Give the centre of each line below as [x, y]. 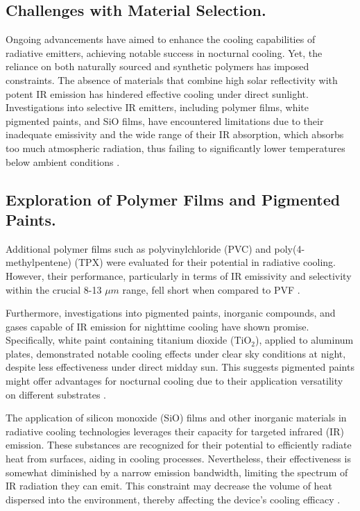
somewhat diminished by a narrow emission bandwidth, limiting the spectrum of [177, 472]
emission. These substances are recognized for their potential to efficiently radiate [179, 445]
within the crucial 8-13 [54, 289]
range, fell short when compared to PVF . [211, 289]
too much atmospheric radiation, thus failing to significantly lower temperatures [175, 148]
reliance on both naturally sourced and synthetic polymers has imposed [157, 66]
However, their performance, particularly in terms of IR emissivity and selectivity [179, 275]
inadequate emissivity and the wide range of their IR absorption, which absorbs [175, 134]
